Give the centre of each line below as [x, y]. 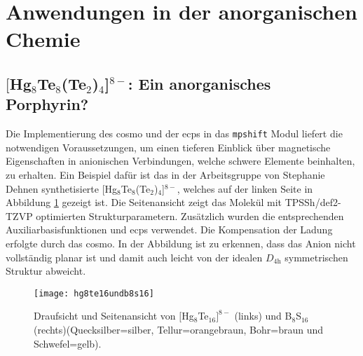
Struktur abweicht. [46, 271]
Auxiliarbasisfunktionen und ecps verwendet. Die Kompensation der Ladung [169, 230]
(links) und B [263, 316]
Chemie [43, 39]
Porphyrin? [47, 104]
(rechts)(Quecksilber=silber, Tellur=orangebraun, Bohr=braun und [179, 329]
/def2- [328, 202]
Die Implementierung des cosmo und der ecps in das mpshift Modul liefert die [174, 133]
